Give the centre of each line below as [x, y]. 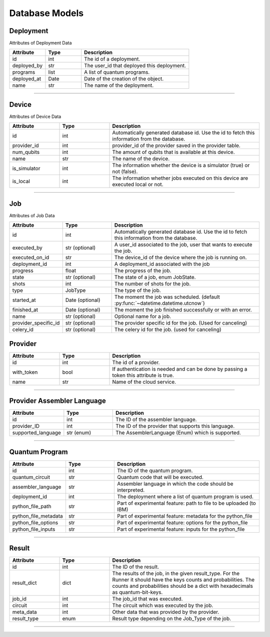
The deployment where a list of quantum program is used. [185, 497]
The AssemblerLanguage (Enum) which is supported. [178, 433]
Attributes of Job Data [32, 215]
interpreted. [131, 490]
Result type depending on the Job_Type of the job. [172, 618]
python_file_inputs [34, 529]
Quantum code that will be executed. [160, 477]
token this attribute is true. [143, 375]
